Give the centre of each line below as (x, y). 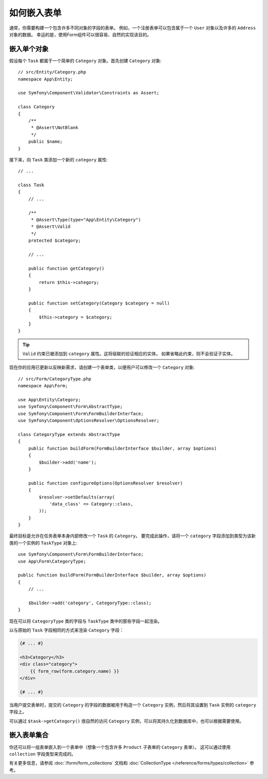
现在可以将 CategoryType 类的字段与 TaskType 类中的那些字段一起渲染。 (86, 621)
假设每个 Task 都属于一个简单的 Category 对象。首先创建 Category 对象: (85, 61)
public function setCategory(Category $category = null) (99, 303)
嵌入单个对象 (29, 49)
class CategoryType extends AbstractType (69, 434)
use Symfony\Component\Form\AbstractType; (70, 407)
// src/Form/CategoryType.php (55, 379)
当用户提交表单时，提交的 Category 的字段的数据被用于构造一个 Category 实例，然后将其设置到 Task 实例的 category (133, 705)
